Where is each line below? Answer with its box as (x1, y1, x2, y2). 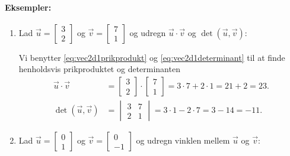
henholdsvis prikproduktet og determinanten (18, 63, 180, 75)
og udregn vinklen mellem (136, 134, 230, 147)
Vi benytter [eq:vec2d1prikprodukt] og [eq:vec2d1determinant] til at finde (18, 51, 285, 63)
